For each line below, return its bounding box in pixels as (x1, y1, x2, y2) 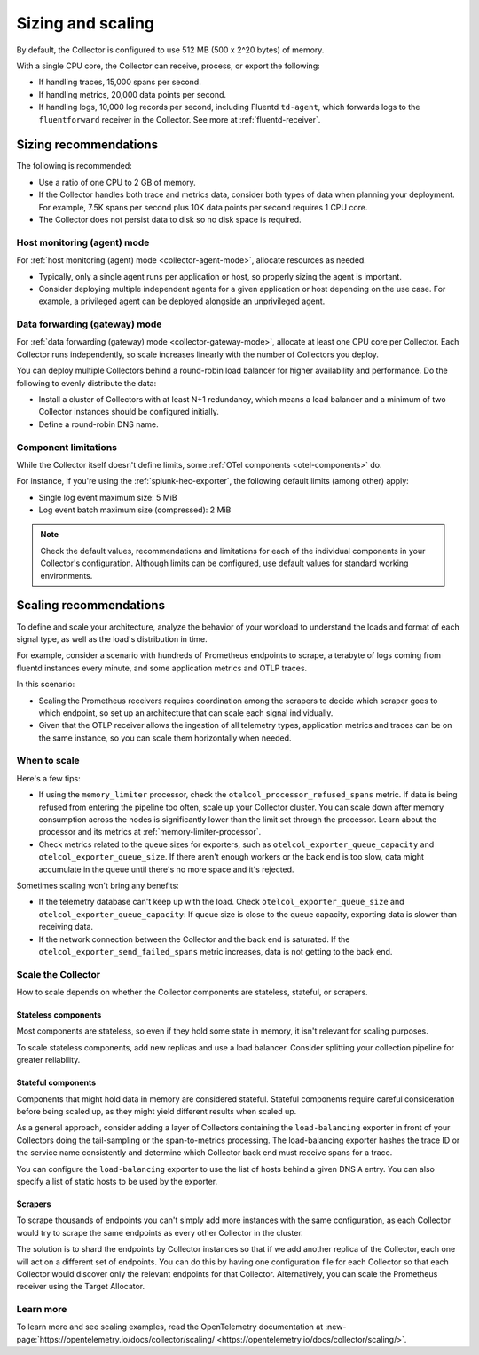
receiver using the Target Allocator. (16, 1281, 145, 1292)
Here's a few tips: (16, 773, 81, 783)
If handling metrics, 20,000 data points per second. (38, 89, 226, 99)
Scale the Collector (16, 968, 101, 980)
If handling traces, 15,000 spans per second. (38, 76, 201, 88)
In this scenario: (16, 679, 75, 690)
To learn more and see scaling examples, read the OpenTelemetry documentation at (16, 1321, 324, 1332)
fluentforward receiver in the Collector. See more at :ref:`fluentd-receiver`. (38, 114, 321, 124)
